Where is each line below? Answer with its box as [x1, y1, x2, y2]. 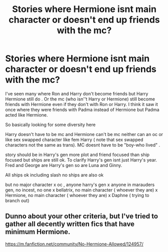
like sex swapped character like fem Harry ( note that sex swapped [5, 136, 144, 142]
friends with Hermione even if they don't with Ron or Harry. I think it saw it [5, 101, 158, 107]
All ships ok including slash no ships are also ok [5, 171, 104, 178]
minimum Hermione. [5, 227, 71, 236]
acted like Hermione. [5, 111, 48, 118]
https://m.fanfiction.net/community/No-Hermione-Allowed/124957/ [5, 241, 144, 247]
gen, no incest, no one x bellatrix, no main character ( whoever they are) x [5, 186, 158, 193]
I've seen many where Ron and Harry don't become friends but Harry [5, 90, 148, 96]
